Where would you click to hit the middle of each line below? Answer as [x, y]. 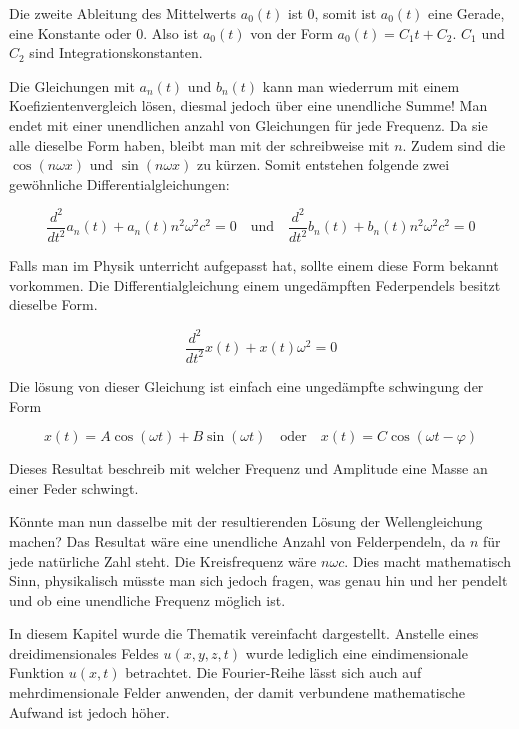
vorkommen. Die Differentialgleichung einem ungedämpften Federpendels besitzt [255, 284]
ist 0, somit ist [332, 13]
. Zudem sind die [454, 144]
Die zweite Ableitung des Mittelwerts [123, 13]
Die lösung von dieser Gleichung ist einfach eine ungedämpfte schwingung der [246, 385]
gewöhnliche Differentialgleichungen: [119, 183]
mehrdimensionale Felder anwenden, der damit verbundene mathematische [237, 692]
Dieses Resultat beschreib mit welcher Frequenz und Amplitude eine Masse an [248, 468]
